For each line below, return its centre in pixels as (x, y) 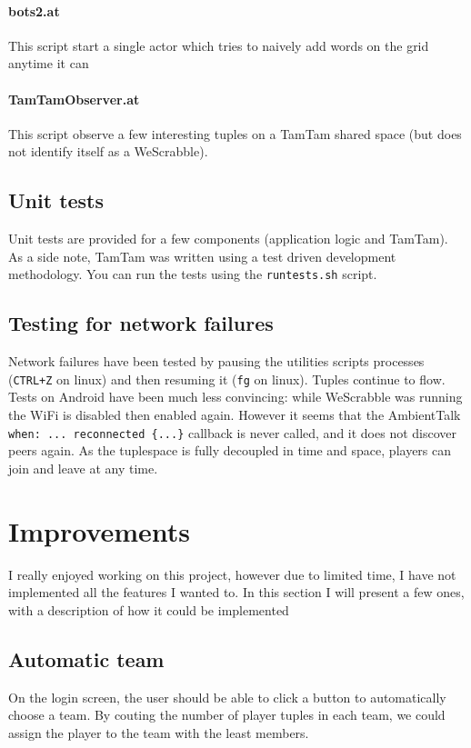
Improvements (100, 530)
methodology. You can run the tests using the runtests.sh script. (193, 274)
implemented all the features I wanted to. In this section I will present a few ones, (236, 592)
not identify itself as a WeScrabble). (108, 151)
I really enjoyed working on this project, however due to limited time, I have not (232, 574)
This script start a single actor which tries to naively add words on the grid (219, 45)
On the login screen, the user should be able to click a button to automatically (227, 697)
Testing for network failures (141, 323)
